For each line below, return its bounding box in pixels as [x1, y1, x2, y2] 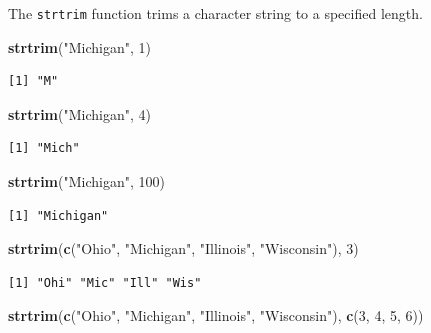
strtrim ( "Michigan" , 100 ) [8, 171, 165, 192]
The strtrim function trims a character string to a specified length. [8, 3, 423, 23]
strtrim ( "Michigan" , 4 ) [8, 103, 151, 124]
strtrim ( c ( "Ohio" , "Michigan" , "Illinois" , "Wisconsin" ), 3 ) [8, 238, 359, 259]
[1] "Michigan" [8, 208, 109, 223]
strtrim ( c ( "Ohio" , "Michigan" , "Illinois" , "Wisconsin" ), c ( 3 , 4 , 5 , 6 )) [8, 305, 424, 326]
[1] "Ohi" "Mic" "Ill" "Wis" [8, 275, 202, 290]
